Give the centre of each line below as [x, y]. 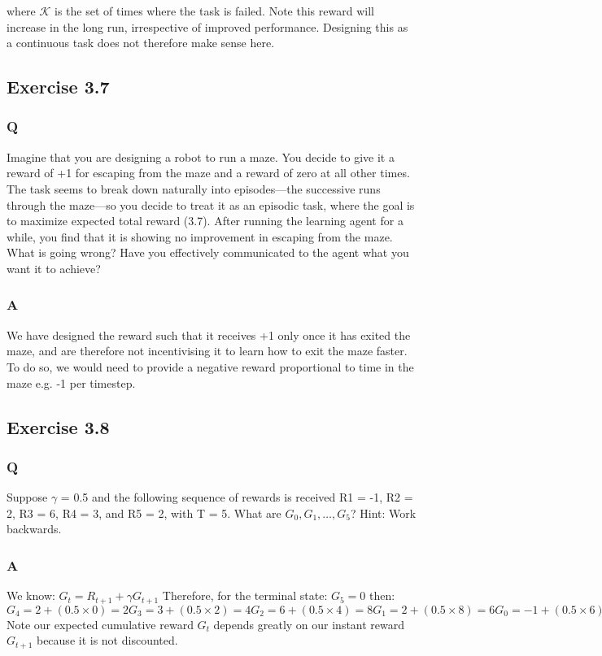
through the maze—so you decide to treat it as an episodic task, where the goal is [211, 204]
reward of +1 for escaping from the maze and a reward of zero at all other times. [208, 173]
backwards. [34, 529]
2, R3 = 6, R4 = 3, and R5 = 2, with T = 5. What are [144, 513]
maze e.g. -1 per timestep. [71, 382]
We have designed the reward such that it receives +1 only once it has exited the [209, 335]
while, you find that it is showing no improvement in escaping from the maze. [200, 236]
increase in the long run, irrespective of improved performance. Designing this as [207, 26]
